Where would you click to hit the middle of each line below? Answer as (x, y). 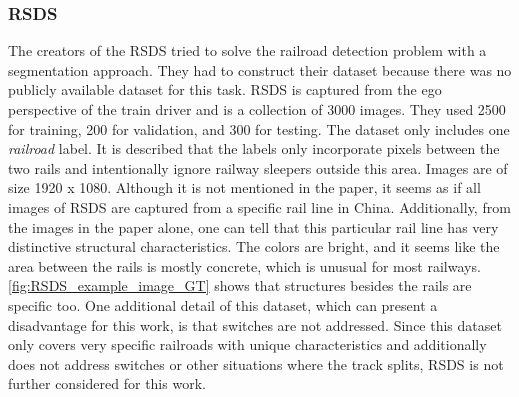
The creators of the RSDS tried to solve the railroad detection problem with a (247, 50)
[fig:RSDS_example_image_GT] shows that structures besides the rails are (240, 285)
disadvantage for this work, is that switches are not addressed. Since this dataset (255, 324)
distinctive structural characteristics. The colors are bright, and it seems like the (254, 246)
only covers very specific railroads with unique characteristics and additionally (247, 344)
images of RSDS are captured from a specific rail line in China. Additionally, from (259, 206)
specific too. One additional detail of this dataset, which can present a (223, 304)
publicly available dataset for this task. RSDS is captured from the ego (225, 89)
